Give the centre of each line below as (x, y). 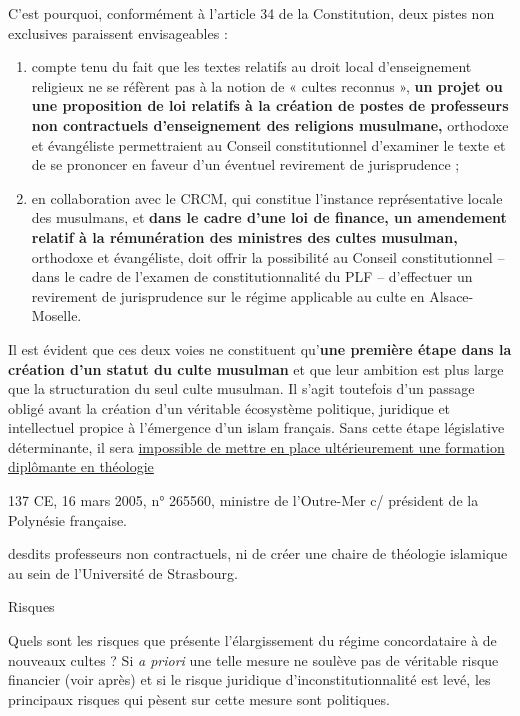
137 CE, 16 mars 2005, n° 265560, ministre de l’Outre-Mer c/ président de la (243, 500)
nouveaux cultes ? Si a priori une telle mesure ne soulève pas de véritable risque (253, 659)
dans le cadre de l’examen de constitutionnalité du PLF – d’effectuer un (252, 276)
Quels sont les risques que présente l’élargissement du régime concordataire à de (252, 640)
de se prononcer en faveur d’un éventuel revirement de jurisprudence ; (245, 164)
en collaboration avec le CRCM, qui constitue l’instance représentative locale (267, 197)
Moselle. (56, 315)
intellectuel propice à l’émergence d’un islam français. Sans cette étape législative (256, 427)
